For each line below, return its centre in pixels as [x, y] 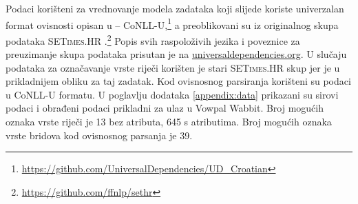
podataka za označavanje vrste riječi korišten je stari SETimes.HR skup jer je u [173, 67]
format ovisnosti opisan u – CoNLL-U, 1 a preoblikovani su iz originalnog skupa [172, 23]
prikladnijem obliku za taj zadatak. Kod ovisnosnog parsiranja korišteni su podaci [178, 81]
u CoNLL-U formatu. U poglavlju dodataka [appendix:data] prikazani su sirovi [172, 94]
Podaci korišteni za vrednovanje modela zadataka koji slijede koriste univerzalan [175, 8]
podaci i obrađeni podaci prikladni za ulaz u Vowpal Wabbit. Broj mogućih [165, 108]
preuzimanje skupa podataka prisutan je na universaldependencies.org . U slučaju [176, 54]
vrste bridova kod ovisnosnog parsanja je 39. [99, 135]
